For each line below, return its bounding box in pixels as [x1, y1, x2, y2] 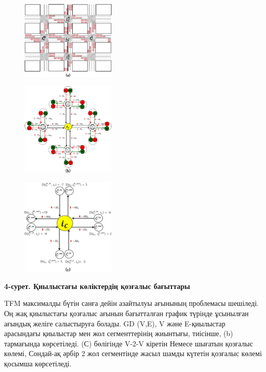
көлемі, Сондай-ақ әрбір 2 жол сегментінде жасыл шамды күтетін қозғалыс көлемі [4, 348, 262, 359]
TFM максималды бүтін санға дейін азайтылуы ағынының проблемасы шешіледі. [4, 298, 259, 308]
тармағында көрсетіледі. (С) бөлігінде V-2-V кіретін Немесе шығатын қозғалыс [4, 338, 253, 348]
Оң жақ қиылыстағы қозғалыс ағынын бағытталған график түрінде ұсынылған [4, 308, 249, 319]
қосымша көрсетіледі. [4, 358, 72, 369]
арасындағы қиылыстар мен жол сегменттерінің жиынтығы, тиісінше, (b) [4, 328, 233, 339]
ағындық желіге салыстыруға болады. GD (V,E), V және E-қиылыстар [4, 318, 226, 328]
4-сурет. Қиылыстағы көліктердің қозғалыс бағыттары [4, 280, 190, 291]
